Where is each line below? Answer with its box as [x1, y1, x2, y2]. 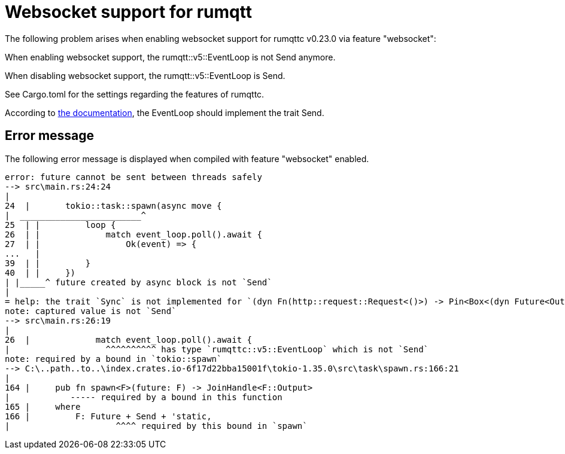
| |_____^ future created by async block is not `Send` [5, 277, 272, 287]
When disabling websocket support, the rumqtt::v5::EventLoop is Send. [5, 70, 285, 81]
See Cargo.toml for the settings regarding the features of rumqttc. [5, 89, 265, 99]
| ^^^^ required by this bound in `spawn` [5, 421, 308, 431]
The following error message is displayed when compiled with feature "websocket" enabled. [5, 153, 369, 164]
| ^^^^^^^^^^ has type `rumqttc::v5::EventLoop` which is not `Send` [5, 344, 429, 354]
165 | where [5, 401, 81, 412]
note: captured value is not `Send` [5, 306, 177, 316]
